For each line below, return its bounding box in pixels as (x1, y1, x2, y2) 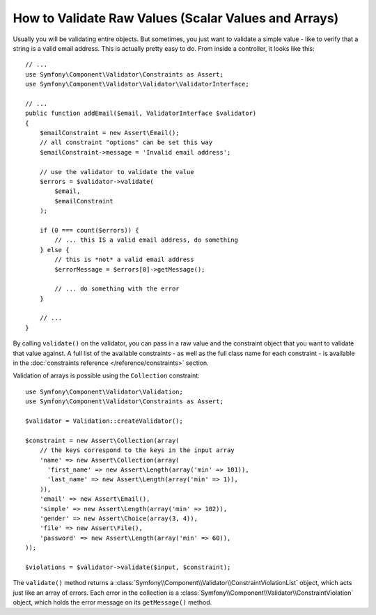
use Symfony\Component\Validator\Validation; (25, 387, 184, 396)
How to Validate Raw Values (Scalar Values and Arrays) (13, 10, 339, 26)
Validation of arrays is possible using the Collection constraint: (13, 371, 200, 380)
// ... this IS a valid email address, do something (54, 236, 238, 244)
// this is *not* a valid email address (54, 256, 194, 264)
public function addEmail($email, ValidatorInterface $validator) (25, 109, 257, 118)
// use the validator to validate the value (39, 168, 194, 176)
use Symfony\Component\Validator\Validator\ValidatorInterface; (25, 80, 250, 88)
